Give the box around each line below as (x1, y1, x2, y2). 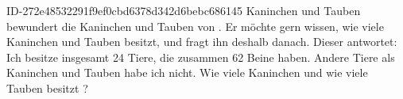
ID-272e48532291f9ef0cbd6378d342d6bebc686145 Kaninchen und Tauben (6, 2, 361, 18)
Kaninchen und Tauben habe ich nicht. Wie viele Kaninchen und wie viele (6, 64, 368, 81)
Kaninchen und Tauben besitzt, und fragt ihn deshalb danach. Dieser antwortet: (6, 33, 397, 50)
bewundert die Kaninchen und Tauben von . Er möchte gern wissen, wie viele (6, 17, 384, 34)
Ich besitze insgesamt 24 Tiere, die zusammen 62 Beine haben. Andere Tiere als (6, 48, 395, 65)
